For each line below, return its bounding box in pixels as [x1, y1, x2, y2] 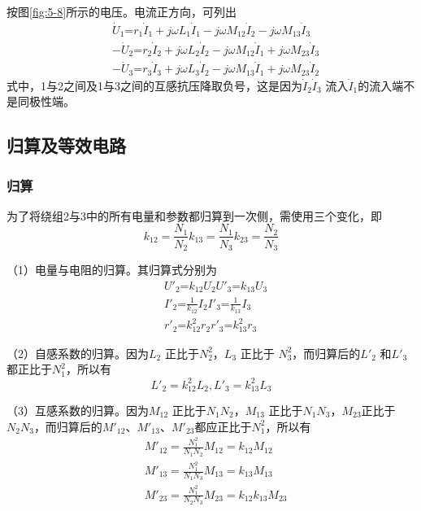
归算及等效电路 [7, 133, 126, 158]
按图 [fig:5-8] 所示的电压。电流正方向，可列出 [7, 3, 237, 20]
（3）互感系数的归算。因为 [7, 401, 149, 418]
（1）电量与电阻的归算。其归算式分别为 [7, 261, 217, 277]
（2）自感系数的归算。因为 [7, 344, 149, 361]
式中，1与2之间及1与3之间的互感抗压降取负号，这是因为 [7, 76, 302, 94]
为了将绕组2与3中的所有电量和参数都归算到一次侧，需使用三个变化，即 [7, 207, 382, 224]
